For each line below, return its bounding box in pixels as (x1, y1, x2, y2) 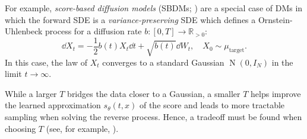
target (229, 47, 245, 54)
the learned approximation (5, 99, 101, 111)
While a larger (5, 87, 57, 99)
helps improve (251, 87, 301, 99)
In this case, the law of (5, 56, 87, 68)
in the (271, 56, 293, 68)
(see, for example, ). (46, 122, 119, 134)
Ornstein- (258, 13, 293, 25)
